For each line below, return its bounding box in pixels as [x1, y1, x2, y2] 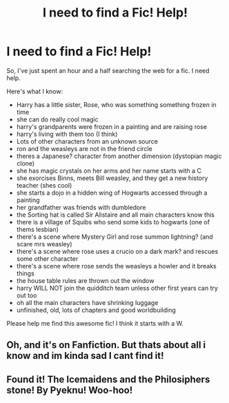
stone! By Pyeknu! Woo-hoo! [6, 384, 133, 396]
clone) [16, 159, 35, 167]
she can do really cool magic [16, 115, 99, 124]
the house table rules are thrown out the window [16, 276, 155, 284]
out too [16, 291, 37, 299]
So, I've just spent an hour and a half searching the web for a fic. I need [6, 66, 210, 75]
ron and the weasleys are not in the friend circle [16, 144, 152, 153]
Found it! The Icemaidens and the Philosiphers [6, 373, 210, 385]
